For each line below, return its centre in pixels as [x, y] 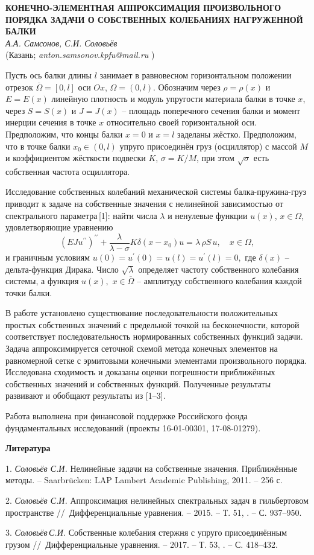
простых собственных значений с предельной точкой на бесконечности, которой [152, 324]
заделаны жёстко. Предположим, [237, 134]
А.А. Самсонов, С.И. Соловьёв [61, 43]
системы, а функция [42, 281]
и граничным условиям [48, 257]
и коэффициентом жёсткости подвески [76, 158]
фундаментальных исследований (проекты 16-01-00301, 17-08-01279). [133, 427]
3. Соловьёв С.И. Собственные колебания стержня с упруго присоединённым [146, 532]
